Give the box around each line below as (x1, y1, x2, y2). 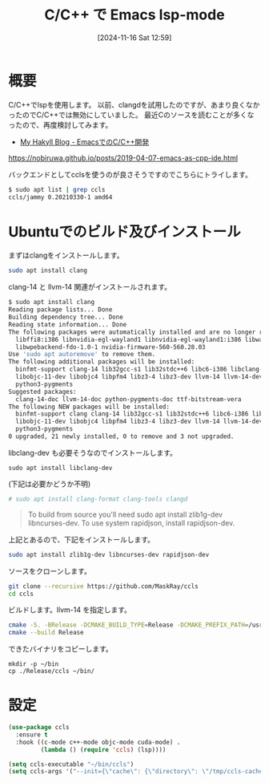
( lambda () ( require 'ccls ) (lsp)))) (40, 745, 167, 753)
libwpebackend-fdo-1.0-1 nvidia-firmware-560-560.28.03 (15, 343, 206, 351)
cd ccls (8, 590, 34, 598)
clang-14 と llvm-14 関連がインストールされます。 (8, 282, 172, 292)
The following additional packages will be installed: (8, 358, 195, 366)
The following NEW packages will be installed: (8, 403, 171, 411)
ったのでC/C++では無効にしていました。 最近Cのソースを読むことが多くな (8, 110, 255, 120)
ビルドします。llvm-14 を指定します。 (8, 605, 132, 615)
